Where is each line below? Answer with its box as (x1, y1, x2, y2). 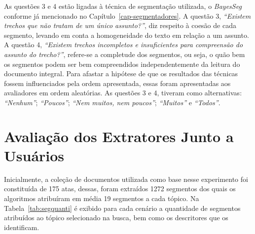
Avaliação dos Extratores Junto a (4, 126, 234, 146)
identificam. (4, 222, 39, 232)
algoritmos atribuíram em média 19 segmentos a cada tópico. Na (4, 193, 199, 204)
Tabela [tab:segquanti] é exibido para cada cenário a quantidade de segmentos (4, 203, 241, 213)
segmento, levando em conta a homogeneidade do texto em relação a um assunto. (4, 29, 249, 40)
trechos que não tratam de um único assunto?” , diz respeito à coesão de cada (4, 20, 236, 30)
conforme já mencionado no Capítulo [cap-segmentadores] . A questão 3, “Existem (4, 10, 251, 21)
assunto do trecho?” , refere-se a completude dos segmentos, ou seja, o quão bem (4, 49, 245, 59)
